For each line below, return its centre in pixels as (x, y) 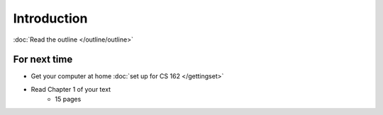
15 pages (68, 99)
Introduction (50, 18)
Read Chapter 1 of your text (71, 89)
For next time (43, 60)
